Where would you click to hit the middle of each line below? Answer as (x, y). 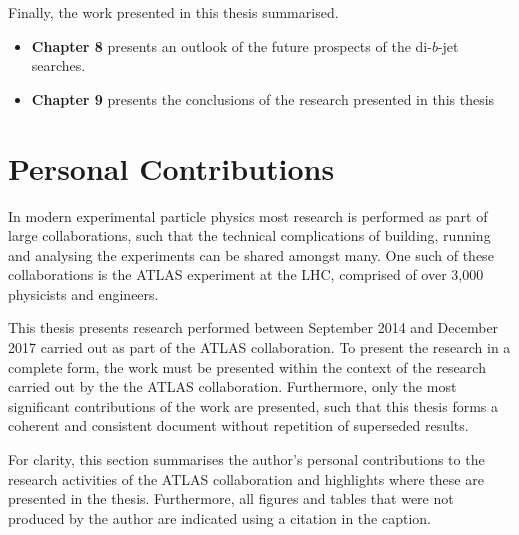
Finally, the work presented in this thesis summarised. (173, 12)
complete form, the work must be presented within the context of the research (247, 366)
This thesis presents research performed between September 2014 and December (253, 327)
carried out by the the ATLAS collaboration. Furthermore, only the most (232, 386)
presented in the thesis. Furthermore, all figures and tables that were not (231, 498)
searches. (58, 65)
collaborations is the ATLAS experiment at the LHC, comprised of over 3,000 (246, 274)
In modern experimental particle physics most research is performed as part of (248, 215)
